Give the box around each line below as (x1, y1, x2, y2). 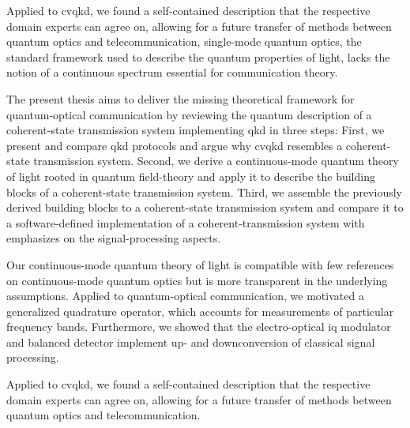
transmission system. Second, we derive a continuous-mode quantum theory (33, 152, 399, 169)
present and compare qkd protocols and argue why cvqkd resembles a (6, 137, 343, 153)
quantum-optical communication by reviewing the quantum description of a (6, 106, 372, 122)
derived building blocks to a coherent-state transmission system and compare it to (6, 199, 404, 216)
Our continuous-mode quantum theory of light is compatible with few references (6, 256, 394, 272)
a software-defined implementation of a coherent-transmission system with (6, 214, 365, 231)
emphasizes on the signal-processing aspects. (6, 230, 221, 246)
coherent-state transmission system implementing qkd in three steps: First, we (6, 122, 385, 138)
